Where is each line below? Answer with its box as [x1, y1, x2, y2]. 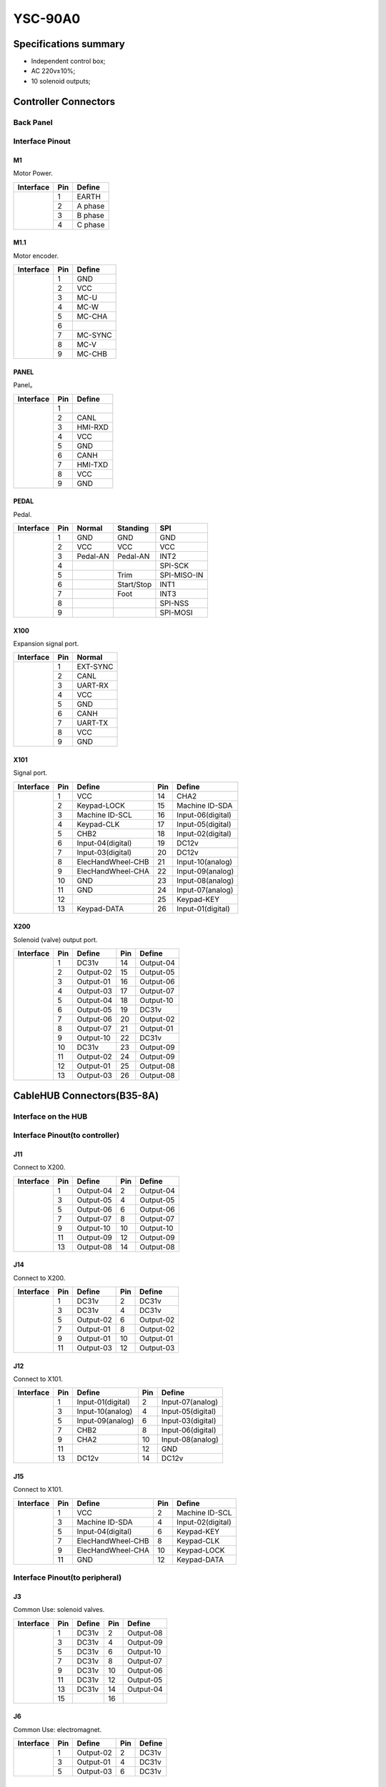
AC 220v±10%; [31, 66, 76, 75]
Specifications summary [13, 38, 125, 50]
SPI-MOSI [159, 608, 193, 618]
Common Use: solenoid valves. [13, 1605, 105, 1614]
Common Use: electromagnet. [13, 1725, 102, 1733]
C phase [76, 219, 105, 229]
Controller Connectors [13, 95, 116, 107]
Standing [117, 523, 149, 533]
